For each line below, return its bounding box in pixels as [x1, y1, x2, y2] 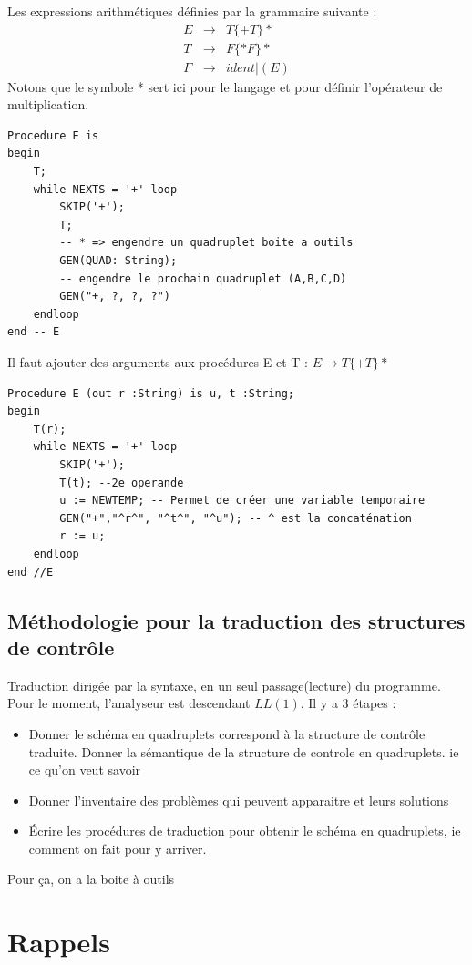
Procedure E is [7, 128, 99, 142]
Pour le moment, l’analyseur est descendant [7, 693, 251, 713]
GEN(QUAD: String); [59, 254, 178, 268]
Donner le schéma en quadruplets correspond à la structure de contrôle [28, 724, 426, 743]
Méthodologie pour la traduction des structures [7, 606, 466, 634]
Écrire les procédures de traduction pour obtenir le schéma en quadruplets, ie [28, 821, 461, 840]
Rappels [7, 923, 110, 960]
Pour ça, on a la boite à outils [7, 869, 175, 888]
